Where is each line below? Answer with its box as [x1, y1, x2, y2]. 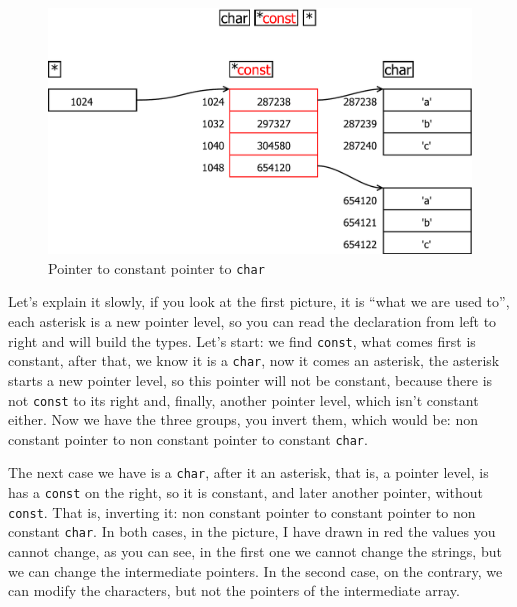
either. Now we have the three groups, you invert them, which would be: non [8, 409, 478, 430]
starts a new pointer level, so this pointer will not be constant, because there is [8, 369, 493, 390]
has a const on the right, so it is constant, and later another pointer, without [8, 482, 483, 503]
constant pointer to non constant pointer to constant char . [8, 428, 368, 449]
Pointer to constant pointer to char [48, 257, 265, 278]
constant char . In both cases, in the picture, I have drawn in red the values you [8, 521, 496, 542]
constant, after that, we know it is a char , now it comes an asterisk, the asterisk [8, 350, 500, 371]
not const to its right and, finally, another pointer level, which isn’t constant [8, 389, 479, 410]
